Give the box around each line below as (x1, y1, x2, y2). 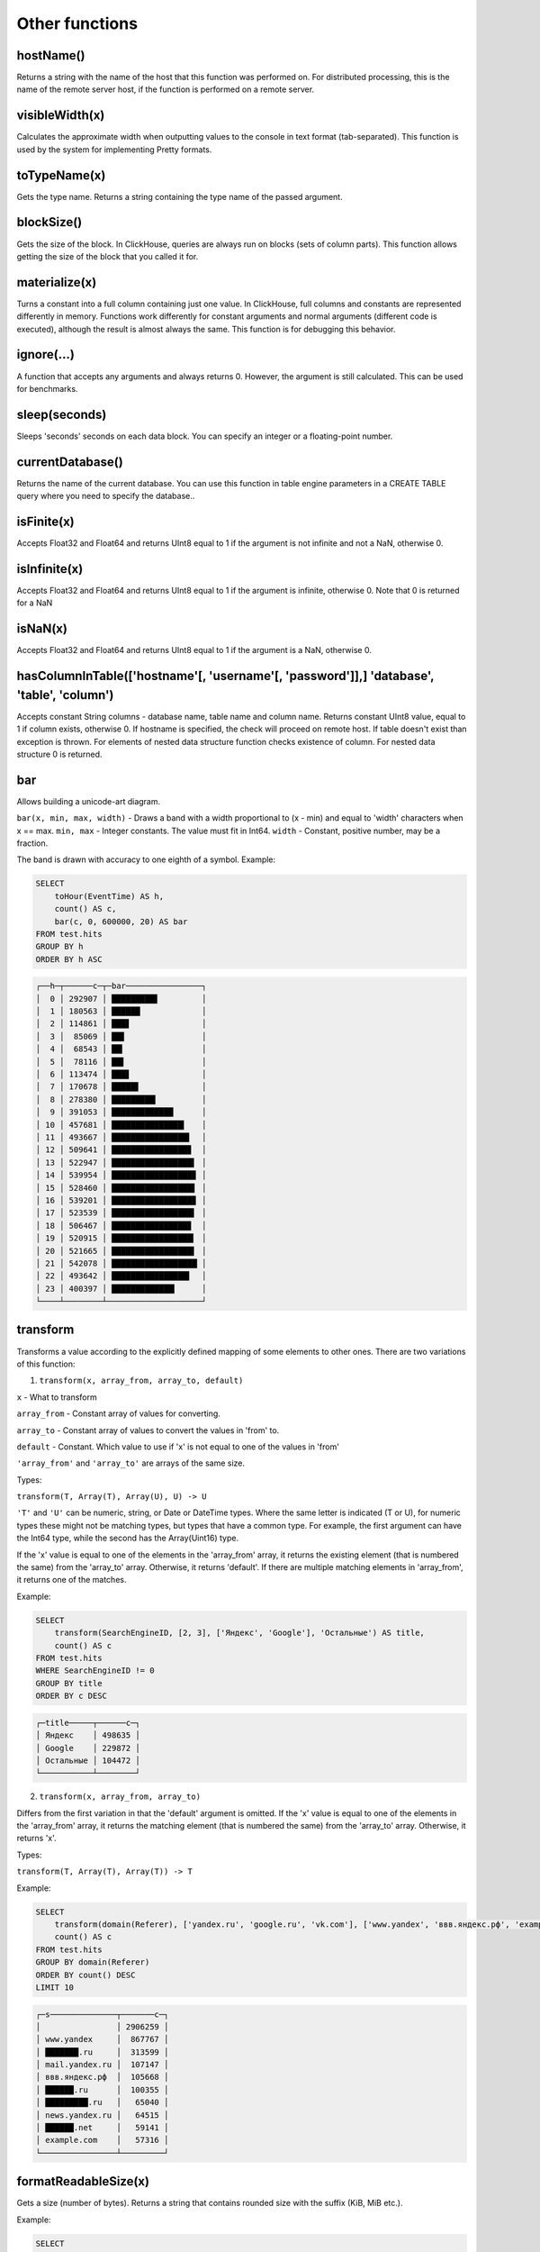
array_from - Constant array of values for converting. (16, 1408, 220, 1419)
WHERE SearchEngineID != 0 (35, 1666, 155, 1675)
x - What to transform (16, 1392, 98, 1403)
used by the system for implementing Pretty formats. (16, 144, 212, 155)
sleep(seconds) (16, 406, 107, 422)
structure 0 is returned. (16, 749, 103, 759)
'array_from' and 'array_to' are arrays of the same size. (16, 1457, 246, 1468)
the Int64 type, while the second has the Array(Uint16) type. (16, 1532, 239, 1544)
